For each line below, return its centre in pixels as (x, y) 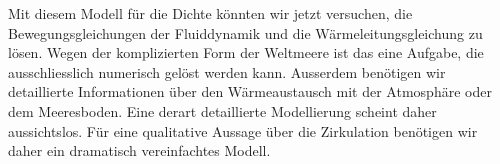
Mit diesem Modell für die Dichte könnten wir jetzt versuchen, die (210, 13)
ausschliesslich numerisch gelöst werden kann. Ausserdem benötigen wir (227, 71)
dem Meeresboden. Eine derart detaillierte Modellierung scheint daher (222, 110)
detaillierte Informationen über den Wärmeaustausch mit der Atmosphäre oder (250, 91)
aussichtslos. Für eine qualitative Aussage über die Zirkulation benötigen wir (243, 130)
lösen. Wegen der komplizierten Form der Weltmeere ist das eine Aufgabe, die (246, 52)
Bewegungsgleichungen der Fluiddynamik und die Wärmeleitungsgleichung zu (245, 32)
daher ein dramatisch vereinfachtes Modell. (139, 150)
